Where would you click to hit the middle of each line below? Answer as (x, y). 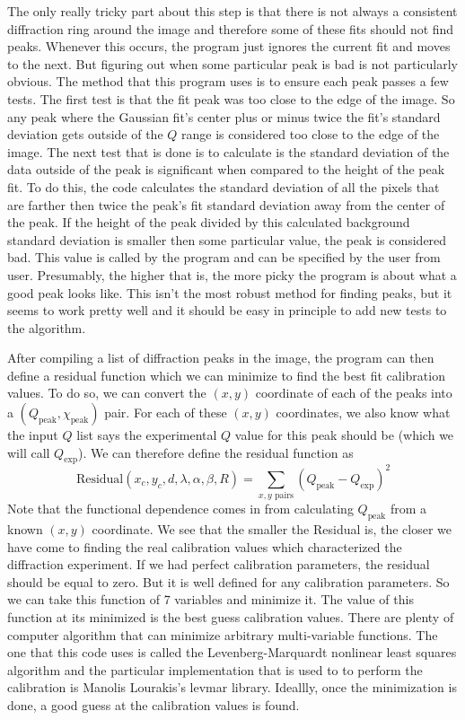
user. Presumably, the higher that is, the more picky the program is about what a (232, 274)
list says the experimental (147, 435)
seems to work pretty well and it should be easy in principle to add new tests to (227, 310)
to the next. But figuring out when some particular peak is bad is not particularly (232, 63)
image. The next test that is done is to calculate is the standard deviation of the (228, 151)
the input (33, 435)
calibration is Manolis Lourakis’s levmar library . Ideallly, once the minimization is (232, 687)
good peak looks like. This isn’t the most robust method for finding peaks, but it (230, 292)
